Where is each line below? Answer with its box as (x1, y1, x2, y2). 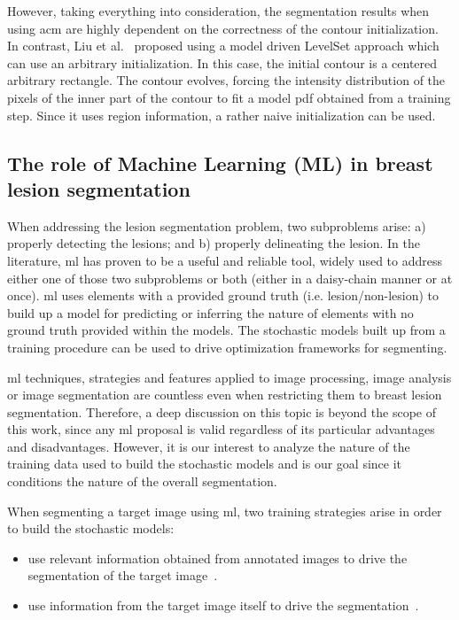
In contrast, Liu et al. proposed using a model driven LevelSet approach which (7, 36, 440, 55)
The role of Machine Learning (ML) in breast (7, 149, 433, 176)
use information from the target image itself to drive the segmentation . (27, 596, 419, 615)
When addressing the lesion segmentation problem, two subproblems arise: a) (7, 216, 426, 235)
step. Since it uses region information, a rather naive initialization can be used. (7, 105, 436, 124)
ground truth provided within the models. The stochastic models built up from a (7, 321, 446, 339)
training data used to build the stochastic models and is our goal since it (7, 454, 402, 473)
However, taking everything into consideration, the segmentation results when (7, 2, 430, 19)
